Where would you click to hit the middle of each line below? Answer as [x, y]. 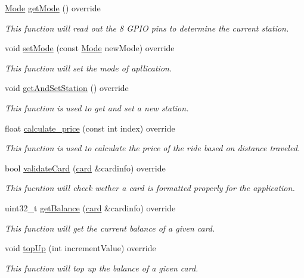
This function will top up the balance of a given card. [102, 268]
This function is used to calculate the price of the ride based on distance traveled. [153, 148]
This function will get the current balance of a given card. [110, 228]
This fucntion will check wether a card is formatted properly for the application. [150, 188]
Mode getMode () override [53, 8]
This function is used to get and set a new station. [97, 107]
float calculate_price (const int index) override [90, 128]
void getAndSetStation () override [67, 88]
